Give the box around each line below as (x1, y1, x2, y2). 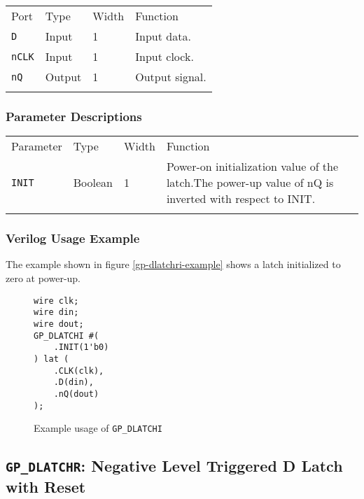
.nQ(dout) (53, 388, 99, 399)
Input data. (135, 28, 191, 44)
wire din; (34, 307, 79, 318)
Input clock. (135, 48, 194, 64)
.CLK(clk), (53, 365, 104, 376)
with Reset (6, 476, 86, 498)
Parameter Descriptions (6, 107, 142, 125)
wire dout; (34, 318, 84, 329)
